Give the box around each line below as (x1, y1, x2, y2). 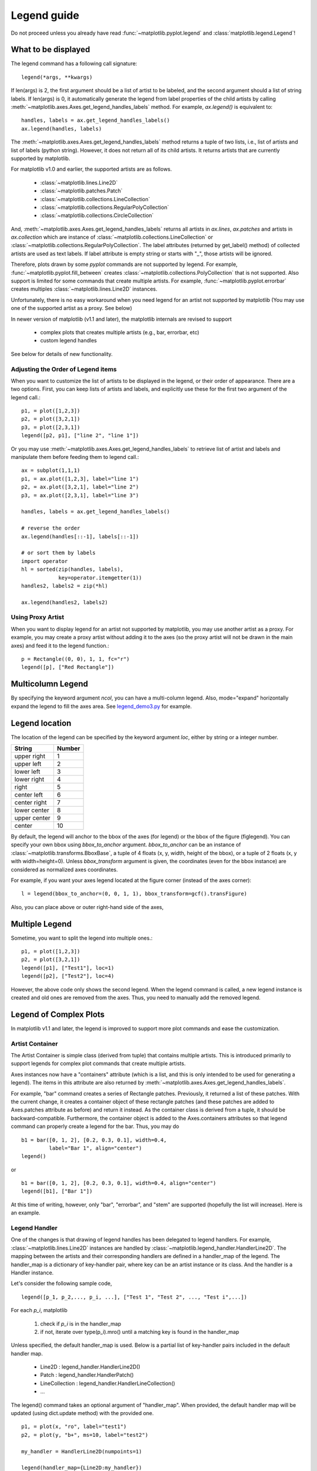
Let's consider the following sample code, (11, 1280, 112, 1287)
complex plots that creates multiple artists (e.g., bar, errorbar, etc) (40, 329, 200, 335)
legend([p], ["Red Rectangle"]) (21, 664, 114, 671)
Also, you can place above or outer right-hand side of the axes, (11, 903, 164, 910)
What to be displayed (11, 45, 90, 55)
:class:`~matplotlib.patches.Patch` (40, 187, 123, 194)
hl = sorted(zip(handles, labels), (21, 566, 124, 573)
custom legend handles (40, 337, 97, 344)
